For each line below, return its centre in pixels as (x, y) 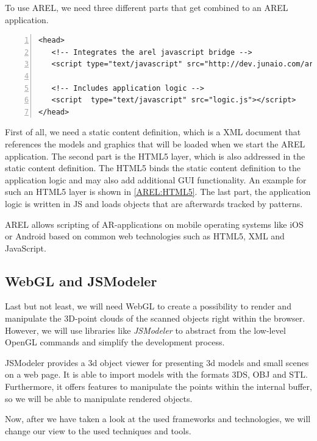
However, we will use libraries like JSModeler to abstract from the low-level (145, 330)
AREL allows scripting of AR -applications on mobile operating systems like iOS (154, 224)
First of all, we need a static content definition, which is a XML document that (153, 132)
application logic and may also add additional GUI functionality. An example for (156, 179)
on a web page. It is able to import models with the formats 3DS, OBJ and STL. (156, 374)
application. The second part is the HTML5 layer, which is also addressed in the (155, 156)
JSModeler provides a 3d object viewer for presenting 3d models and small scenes (157, 362)
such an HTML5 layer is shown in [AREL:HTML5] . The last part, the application (158, 192)
